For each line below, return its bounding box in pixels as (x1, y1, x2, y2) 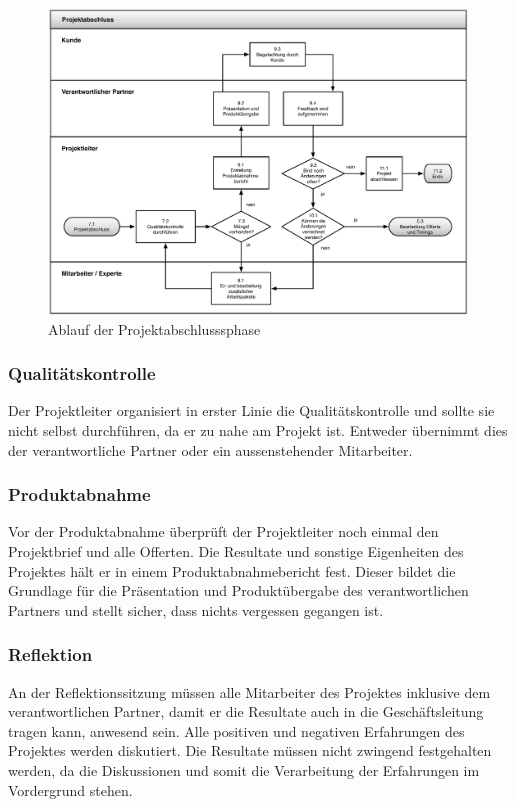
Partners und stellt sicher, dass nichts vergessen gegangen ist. (8, 599, 384, 620)
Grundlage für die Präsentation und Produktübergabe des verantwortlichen (8, 580, 469, 601)
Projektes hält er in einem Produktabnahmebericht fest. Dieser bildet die (8, 560, 456, 581)
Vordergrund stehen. (8, 779, 133, 800)
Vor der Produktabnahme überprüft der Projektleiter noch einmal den (8, 521, 439, 542)
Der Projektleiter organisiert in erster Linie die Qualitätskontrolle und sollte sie (8, 400, 495, 421)
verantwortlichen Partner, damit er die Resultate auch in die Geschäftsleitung (8, 701, 484, 722)
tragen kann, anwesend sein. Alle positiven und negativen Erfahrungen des (8, 720, 465, 741)
